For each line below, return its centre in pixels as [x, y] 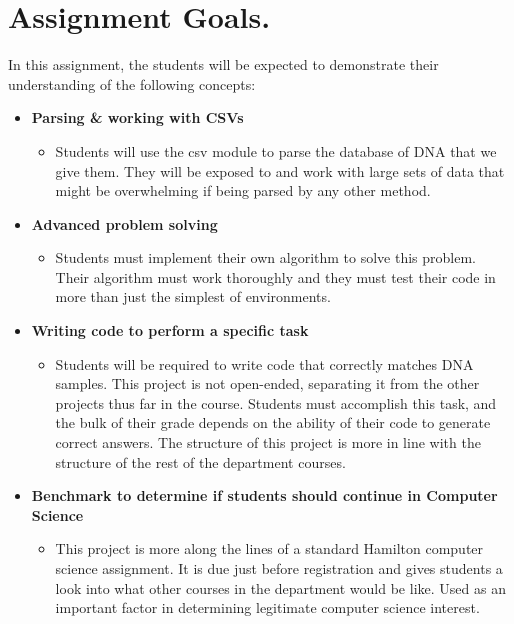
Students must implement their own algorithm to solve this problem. [266, 257]
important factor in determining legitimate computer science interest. [267, 607]
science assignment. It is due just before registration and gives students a [279, 568]
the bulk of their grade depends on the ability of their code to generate [273, 422]
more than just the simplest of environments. [193, 296]
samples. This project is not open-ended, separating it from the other [267, 383]
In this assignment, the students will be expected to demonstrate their [223, 64]
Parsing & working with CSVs [137, 117]
